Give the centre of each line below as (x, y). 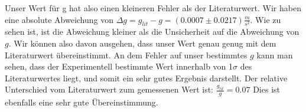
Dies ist (266, 89)
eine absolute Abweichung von (59, 19)
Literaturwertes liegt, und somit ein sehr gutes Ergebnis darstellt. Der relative (146, 78)
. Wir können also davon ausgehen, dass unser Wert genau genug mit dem (142, 43)
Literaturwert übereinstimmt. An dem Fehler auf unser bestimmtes (126, 55)
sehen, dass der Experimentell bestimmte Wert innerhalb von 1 (119, 66)
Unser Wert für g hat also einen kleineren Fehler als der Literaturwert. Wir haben (153, 8)
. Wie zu (266, 19)
